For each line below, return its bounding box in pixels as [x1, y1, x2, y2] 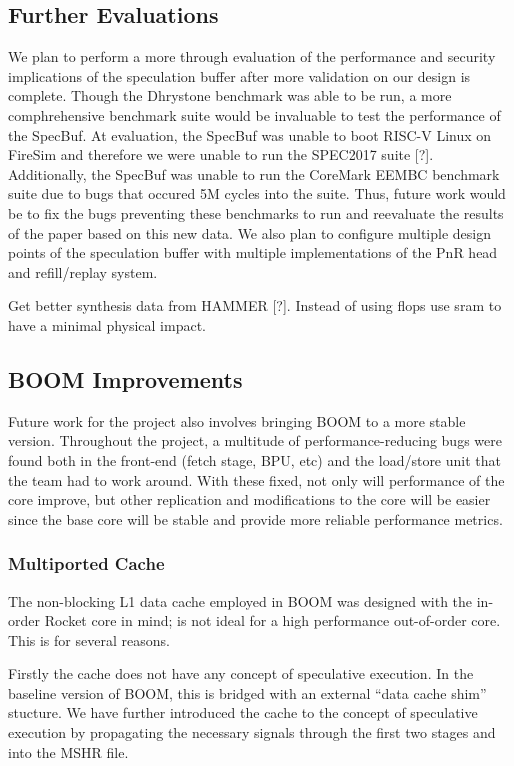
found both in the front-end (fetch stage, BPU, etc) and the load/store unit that [8, 449, 501, 470]
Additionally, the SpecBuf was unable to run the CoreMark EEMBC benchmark [8, 163, 500, 184]
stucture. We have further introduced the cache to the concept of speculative [8, 702, 478, 723]
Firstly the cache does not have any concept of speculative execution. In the [8, 663, 474, 684]
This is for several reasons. [8, 629, 170, 650]
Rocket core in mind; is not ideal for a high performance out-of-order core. [44, 610, 501, 631]
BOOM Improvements [8, 363, 243, 394]
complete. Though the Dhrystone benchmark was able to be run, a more [8, 85, 452, 106]
